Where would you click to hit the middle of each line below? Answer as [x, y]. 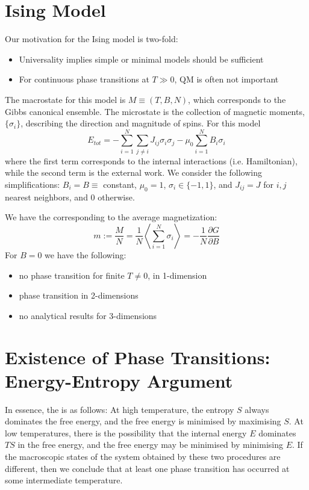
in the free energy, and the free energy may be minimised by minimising [150, 445]
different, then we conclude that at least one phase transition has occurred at [147, 468]
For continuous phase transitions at [84, 79]
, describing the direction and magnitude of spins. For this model [141, 123]
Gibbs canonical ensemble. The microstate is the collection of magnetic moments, [155, 111]
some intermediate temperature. [64, 480]
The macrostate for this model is [65, 99]
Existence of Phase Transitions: [138, 357]
